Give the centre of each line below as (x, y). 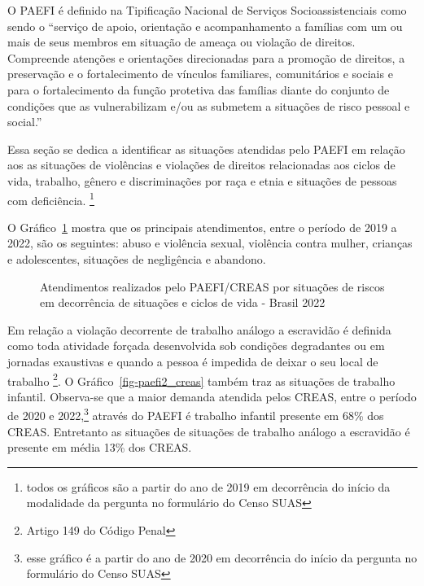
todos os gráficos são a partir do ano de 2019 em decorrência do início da (208, 486)
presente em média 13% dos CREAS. (100, 447)
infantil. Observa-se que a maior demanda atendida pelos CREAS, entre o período (212, 396)
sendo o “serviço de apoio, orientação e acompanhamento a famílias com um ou (205, 26)
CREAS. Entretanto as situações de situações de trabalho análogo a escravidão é (209, 431)
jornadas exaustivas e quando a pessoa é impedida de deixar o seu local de (193, 361)
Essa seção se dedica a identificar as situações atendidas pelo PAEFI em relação (206, 149)
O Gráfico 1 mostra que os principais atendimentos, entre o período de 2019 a (202, 227)
